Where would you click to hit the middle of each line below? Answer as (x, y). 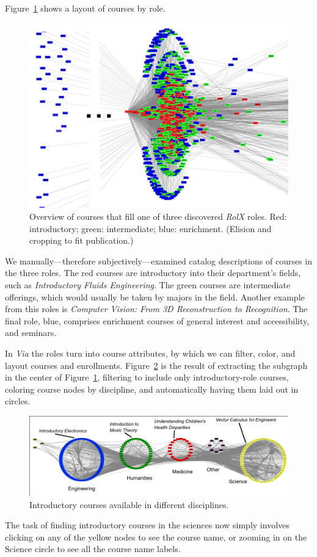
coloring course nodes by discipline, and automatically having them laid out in (152, 389)
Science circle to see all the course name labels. (93, 549)
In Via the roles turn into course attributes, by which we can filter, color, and (150, 353)
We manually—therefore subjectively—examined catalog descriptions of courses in (158, 260)
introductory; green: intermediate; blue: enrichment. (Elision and (151, 228)
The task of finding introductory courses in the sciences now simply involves (147, 525)
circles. (18, 401)
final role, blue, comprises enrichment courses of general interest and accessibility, (157, 320)
